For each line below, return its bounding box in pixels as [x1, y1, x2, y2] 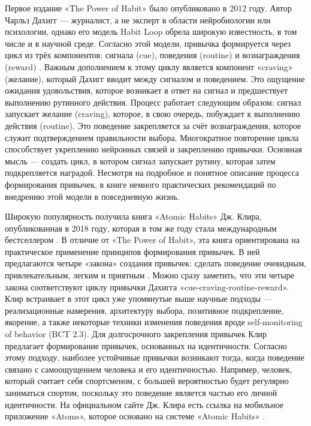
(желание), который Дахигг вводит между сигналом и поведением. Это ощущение [5, 72, 305, 85]
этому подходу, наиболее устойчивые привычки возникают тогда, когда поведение [5, 351, 304, 364]
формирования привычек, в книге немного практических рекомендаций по [5, 178, 276, 190]
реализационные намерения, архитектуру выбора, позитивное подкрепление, [5, 304, 284, 316]
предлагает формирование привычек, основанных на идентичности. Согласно [5, 339, 287, 352]
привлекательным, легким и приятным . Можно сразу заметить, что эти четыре [5, 269, 294, 281]
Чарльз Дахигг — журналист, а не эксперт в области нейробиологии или [5, 13, 271, 26]
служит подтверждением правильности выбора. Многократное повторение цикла [5, 131, 299, 143]
